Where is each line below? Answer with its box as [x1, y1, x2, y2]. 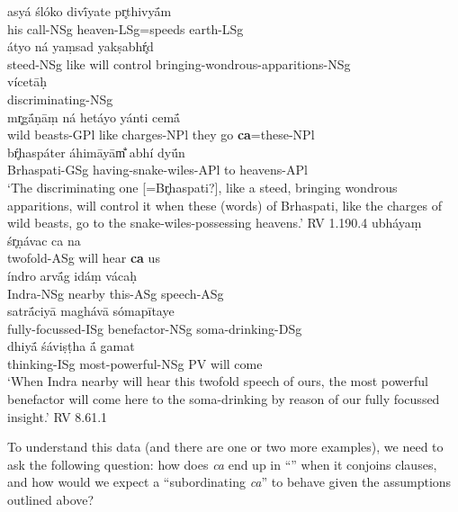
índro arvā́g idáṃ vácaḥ [7, 265, 137, 284]
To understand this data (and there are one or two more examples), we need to [7, 437, 444, 456]
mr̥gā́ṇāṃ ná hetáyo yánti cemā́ [7, 107, 181, 126]
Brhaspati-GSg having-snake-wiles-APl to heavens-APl [7, 160, 308, 179]
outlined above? [7, 490, 94, 509]
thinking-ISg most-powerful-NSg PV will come [7, 354, 263, 373]
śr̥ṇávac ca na [7, 230, 81, 249]
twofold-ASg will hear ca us [7, 248, 160, 267]
